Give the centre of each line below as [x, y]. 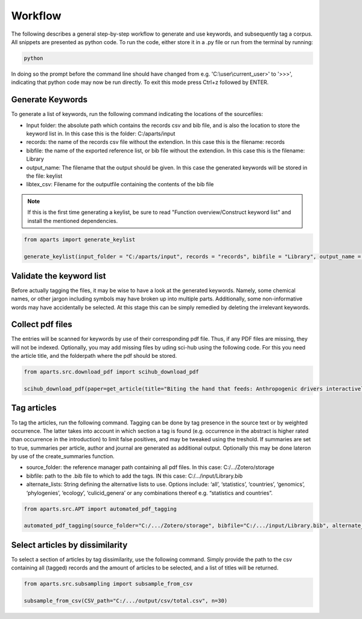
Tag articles [34, 408]
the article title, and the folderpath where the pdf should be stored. [94, 356]
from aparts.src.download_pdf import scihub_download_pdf [111, 372]
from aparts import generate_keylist [80, 240]
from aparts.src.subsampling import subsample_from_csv [108, 584]
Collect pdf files [42, 324]
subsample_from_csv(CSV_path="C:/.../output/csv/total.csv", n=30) [126, 601]
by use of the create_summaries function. [63, 456]
